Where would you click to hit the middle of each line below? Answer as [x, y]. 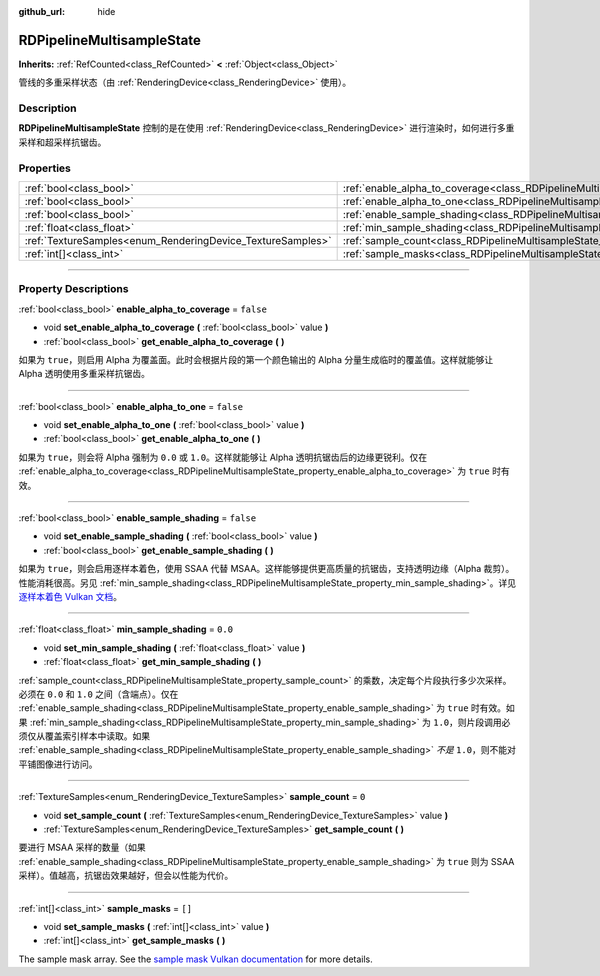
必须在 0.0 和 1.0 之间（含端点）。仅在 [98, 694]
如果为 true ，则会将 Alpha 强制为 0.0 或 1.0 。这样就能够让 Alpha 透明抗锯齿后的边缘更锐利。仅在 [223, 457]
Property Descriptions [73, 289]
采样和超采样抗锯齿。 [62, 142]
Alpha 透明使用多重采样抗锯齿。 [84, 374]
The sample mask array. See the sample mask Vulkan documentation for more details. [196, 959]
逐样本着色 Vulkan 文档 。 [70, 596]
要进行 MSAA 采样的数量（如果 [82, 847]
